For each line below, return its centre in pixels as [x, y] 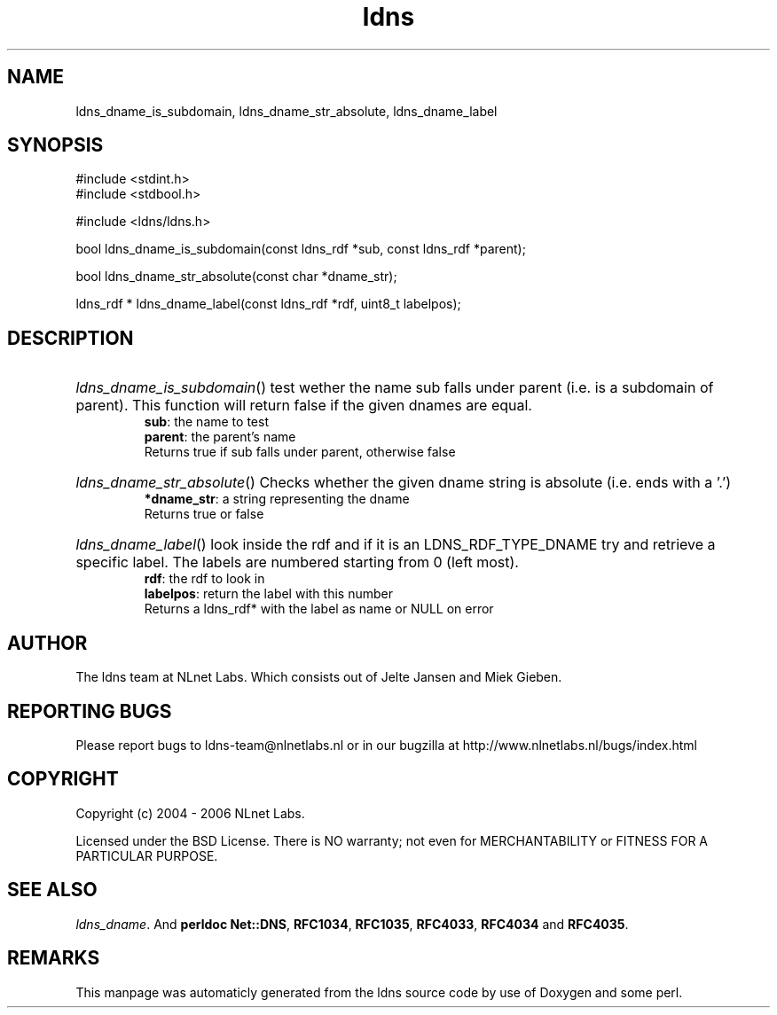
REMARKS [54, 958]
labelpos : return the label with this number [268, 594]
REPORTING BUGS [90, 711]
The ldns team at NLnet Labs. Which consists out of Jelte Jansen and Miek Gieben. [319, 677]
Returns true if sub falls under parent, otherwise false [300, 452]
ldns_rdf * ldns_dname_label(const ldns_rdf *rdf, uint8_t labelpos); [268, 304]
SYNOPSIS [55, 145]
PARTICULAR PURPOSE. [147, 855]
